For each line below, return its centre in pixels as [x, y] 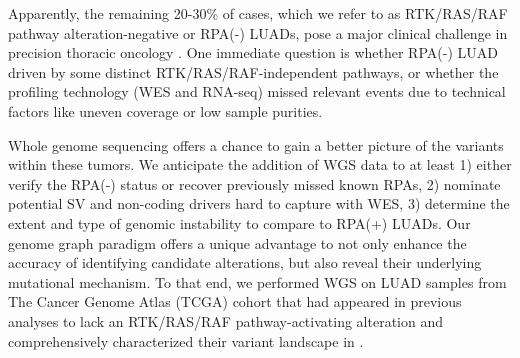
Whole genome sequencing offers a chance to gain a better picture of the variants [256, 144]
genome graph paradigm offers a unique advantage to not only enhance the [237, 242]
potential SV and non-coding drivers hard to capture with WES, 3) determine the [259, 203]
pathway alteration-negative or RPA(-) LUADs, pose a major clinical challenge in [258, 32]
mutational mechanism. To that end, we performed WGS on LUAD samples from [257, 281]
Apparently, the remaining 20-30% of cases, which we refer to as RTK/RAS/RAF [258, 13]
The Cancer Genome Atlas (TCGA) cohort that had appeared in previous [235, 301]
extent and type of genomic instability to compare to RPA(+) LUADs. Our [239, 222]
